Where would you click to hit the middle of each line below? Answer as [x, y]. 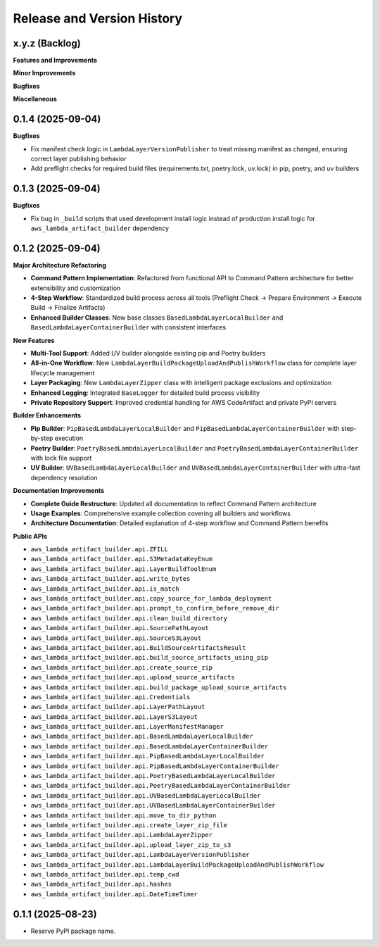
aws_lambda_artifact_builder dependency [100, 228]
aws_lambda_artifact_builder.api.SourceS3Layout [116, 638]
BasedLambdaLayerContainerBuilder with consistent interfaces [128, 327]
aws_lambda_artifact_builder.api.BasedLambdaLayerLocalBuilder [142, 736]
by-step [42, 438]
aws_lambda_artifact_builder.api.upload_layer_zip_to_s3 [131, 845]
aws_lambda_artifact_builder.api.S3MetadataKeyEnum [122, 559]
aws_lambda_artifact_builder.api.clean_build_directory [129, 618]
